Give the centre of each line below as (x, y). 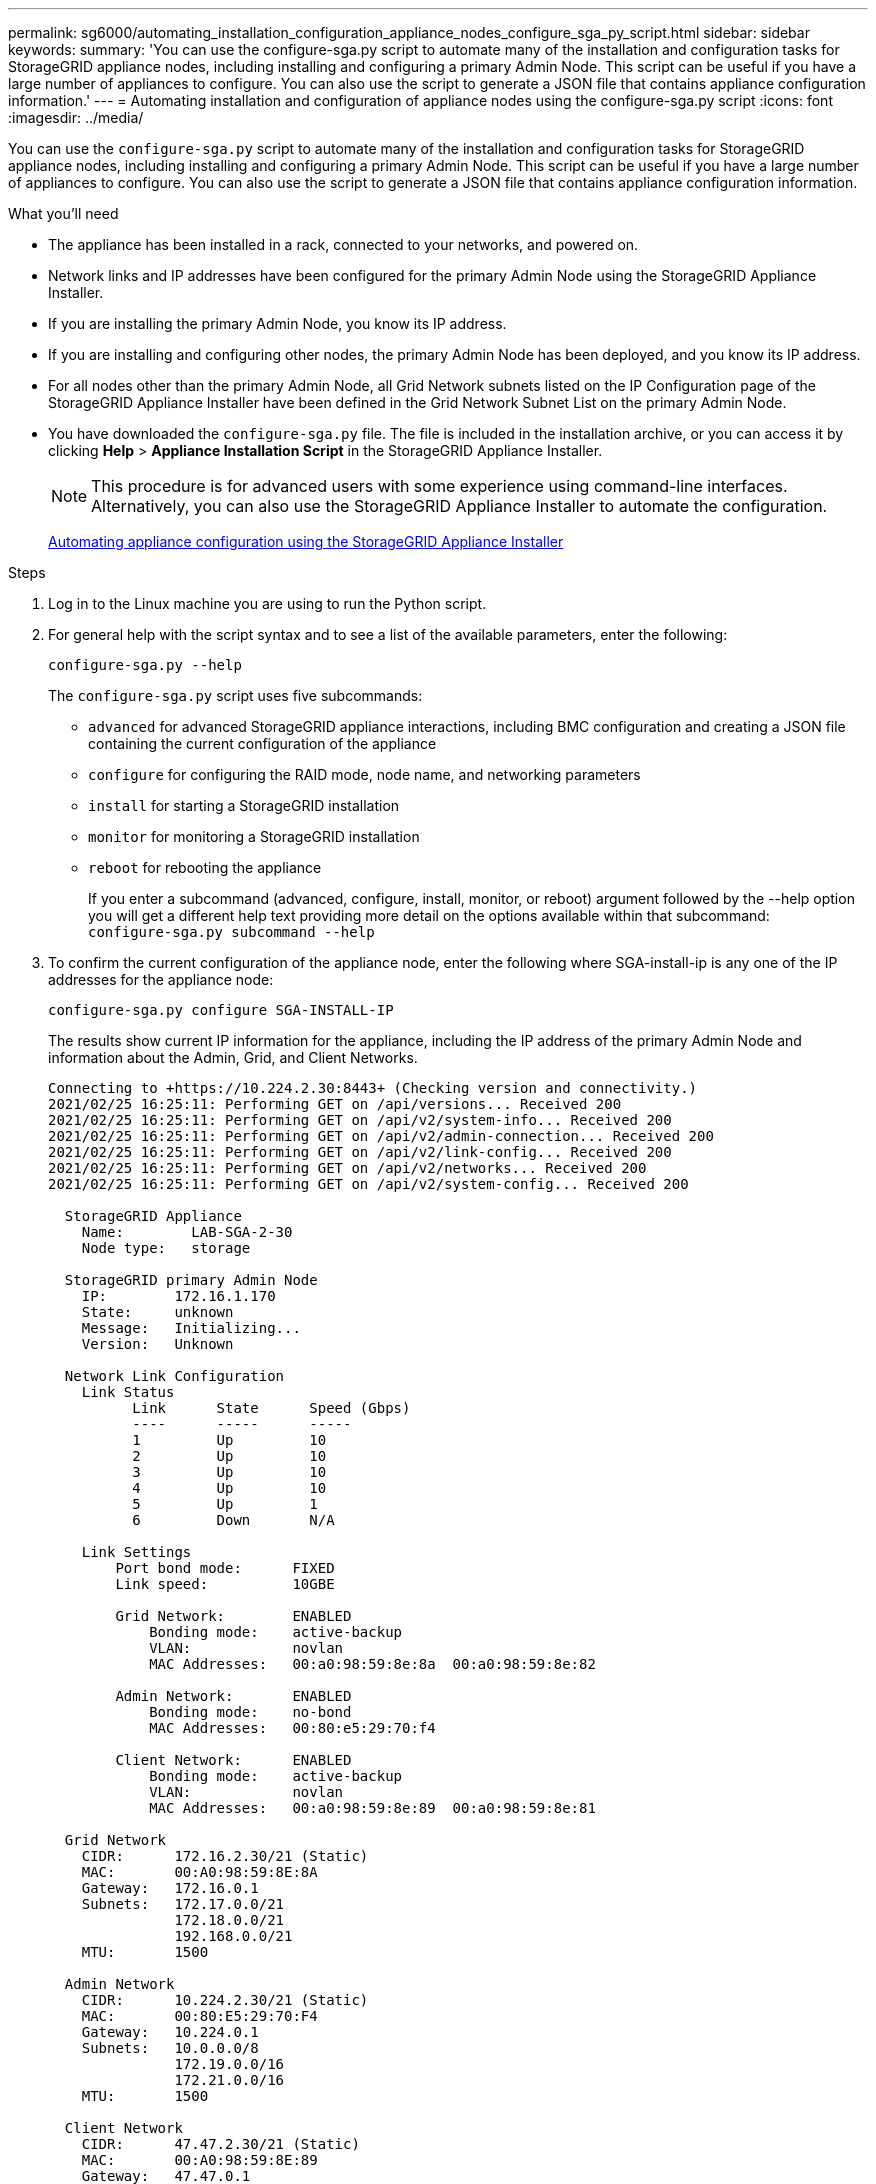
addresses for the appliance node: (161, 979)
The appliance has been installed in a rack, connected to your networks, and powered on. (343, 244)
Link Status (128, 1392)
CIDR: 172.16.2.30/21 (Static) (225, 1856)
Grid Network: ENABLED (233, 1616)
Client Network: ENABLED (233, 1760)
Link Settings (136, 1552)
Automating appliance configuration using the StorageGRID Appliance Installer (306, 541)
